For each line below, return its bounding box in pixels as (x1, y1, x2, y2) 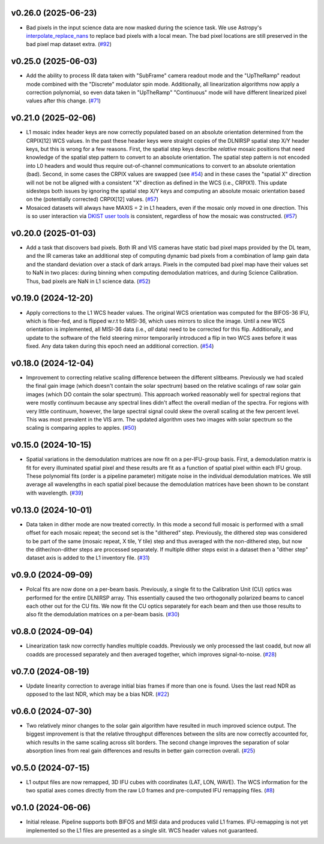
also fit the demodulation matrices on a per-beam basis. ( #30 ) (26, 611, 180, 618)
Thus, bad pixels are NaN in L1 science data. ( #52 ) (26, 278, 151, 285)
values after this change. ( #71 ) (26, 97, 101, 104)
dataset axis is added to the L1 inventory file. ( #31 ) (26, 554, 150, 562)
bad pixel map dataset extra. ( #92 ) (26, 41, 112, 48)
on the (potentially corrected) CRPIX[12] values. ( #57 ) (26, 195, 159, 203)
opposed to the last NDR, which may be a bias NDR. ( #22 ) (26, 690, 170, 698)
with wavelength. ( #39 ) (26, 489, 84, 496)
